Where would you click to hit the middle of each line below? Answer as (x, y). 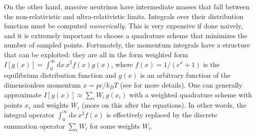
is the (211, 64)
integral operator (29, 114)
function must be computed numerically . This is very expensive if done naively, (124, 26)
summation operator (35, 125)
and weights (51, 105)
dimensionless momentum (43, 84)
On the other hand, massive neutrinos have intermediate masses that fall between (127, 6)
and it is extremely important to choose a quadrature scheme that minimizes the (126, 35)
